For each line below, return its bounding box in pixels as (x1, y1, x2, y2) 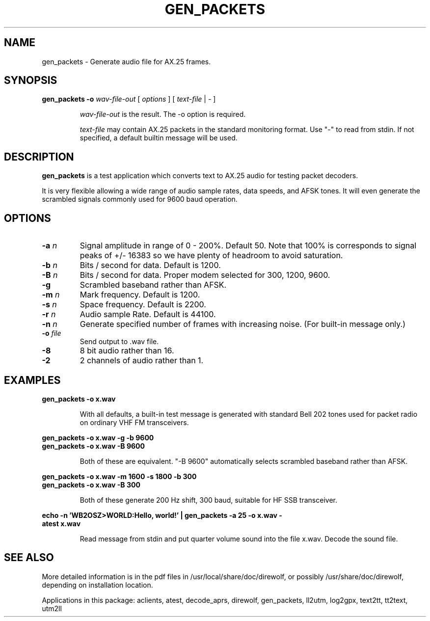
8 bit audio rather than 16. (80, 346, 174, 356)
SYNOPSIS (4, 74, 57, 87)
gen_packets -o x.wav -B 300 (42, 480, 140, 489)
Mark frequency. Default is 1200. (80, 290, 200, 300)
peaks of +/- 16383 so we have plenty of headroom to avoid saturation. (80, 250, 343, 261)
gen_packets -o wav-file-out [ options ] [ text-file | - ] (42, 95, 216, 104)
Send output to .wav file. (80, 337, 159, 346)
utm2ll (42, 604, 62, 613)
